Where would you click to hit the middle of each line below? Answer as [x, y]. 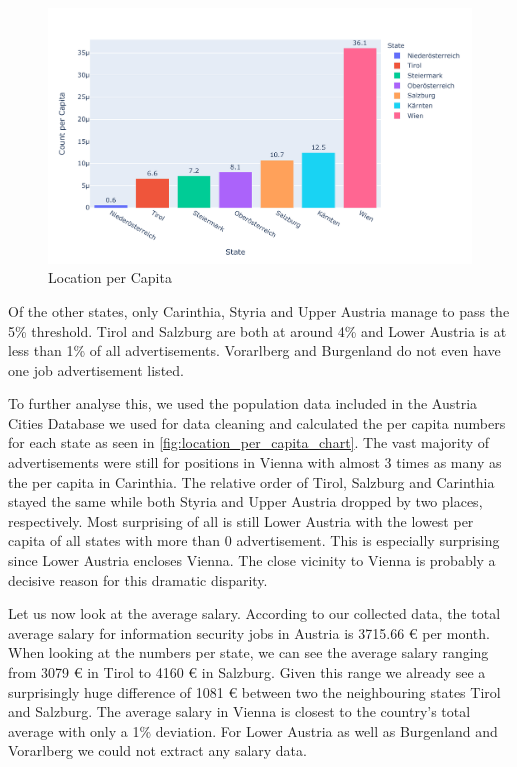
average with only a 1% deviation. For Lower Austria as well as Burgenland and [253, 730]
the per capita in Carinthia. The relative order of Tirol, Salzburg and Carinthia [251, 481]
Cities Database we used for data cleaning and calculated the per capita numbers [257, 422]
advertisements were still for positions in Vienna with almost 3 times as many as [255, 462]
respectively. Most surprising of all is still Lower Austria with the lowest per [241, 520]
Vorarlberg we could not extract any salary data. [157, 750]
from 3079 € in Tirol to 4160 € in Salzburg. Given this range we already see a [247, 672]
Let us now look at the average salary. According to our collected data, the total [254, 613]
